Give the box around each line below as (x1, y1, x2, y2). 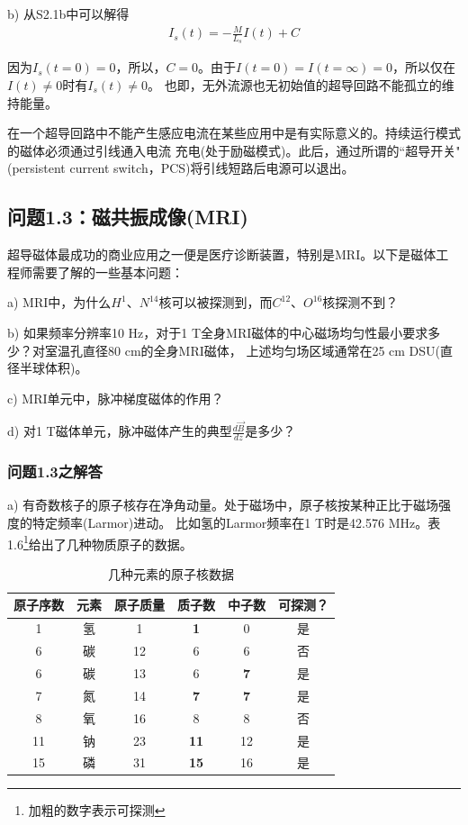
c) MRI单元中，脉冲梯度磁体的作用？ (7, 388, 224, 407)
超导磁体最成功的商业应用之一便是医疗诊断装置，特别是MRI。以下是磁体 (7, 245, 436, 264)
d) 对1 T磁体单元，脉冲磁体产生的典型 (7, 422, 232, 440)
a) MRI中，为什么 (7, 293, 112, 312)
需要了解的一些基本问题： (31, 262, 184, 281)
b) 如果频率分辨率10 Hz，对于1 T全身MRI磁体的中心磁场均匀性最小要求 (7, 322, 428, 341)
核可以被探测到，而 (158, 293, 273, 312)
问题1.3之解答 (7, 460, 103, 483)
